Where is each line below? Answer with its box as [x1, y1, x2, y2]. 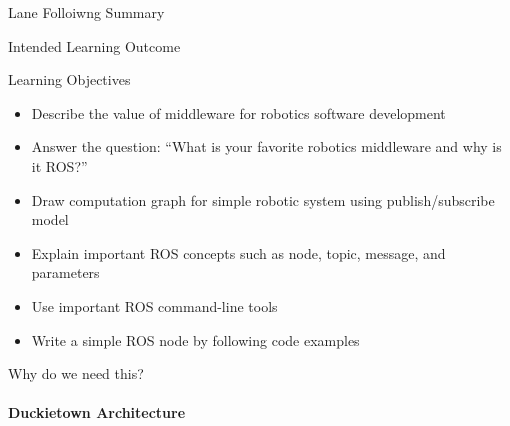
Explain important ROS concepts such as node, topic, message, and [31, 242, 446, 263]
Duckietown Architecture [8, 402, 186, 423]
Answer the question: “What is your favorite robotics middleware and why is [31, 136, 502, 157]
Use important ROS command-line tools [31, 295, 278, 316]
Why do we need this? [8, 363, 144, 384]
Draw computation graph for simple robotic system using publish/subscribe [31, 189, 495, 210]
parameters [31, 262, 100, 283]
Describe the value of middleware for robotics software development [31, 102, 446, 123]
